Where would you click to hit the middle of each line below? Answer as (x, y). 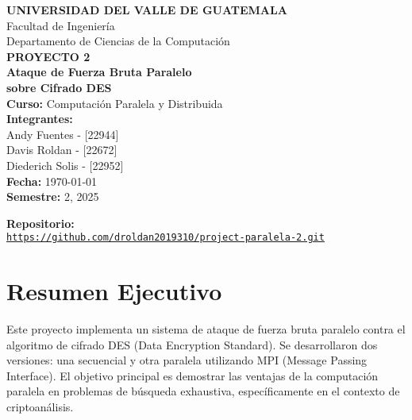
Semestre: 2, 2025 (53, 197)
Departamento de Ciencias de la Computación (118, 41)
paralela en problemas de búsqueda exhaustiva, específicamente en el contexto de (203, 391)
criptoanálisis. (40, 407)
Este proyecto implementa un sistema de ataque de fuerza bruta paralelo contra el (206, 329)
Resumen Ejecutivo (114, 291)
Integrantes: (40, 119)
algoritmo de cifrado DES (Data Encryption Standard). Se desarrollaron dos (192, 344)
